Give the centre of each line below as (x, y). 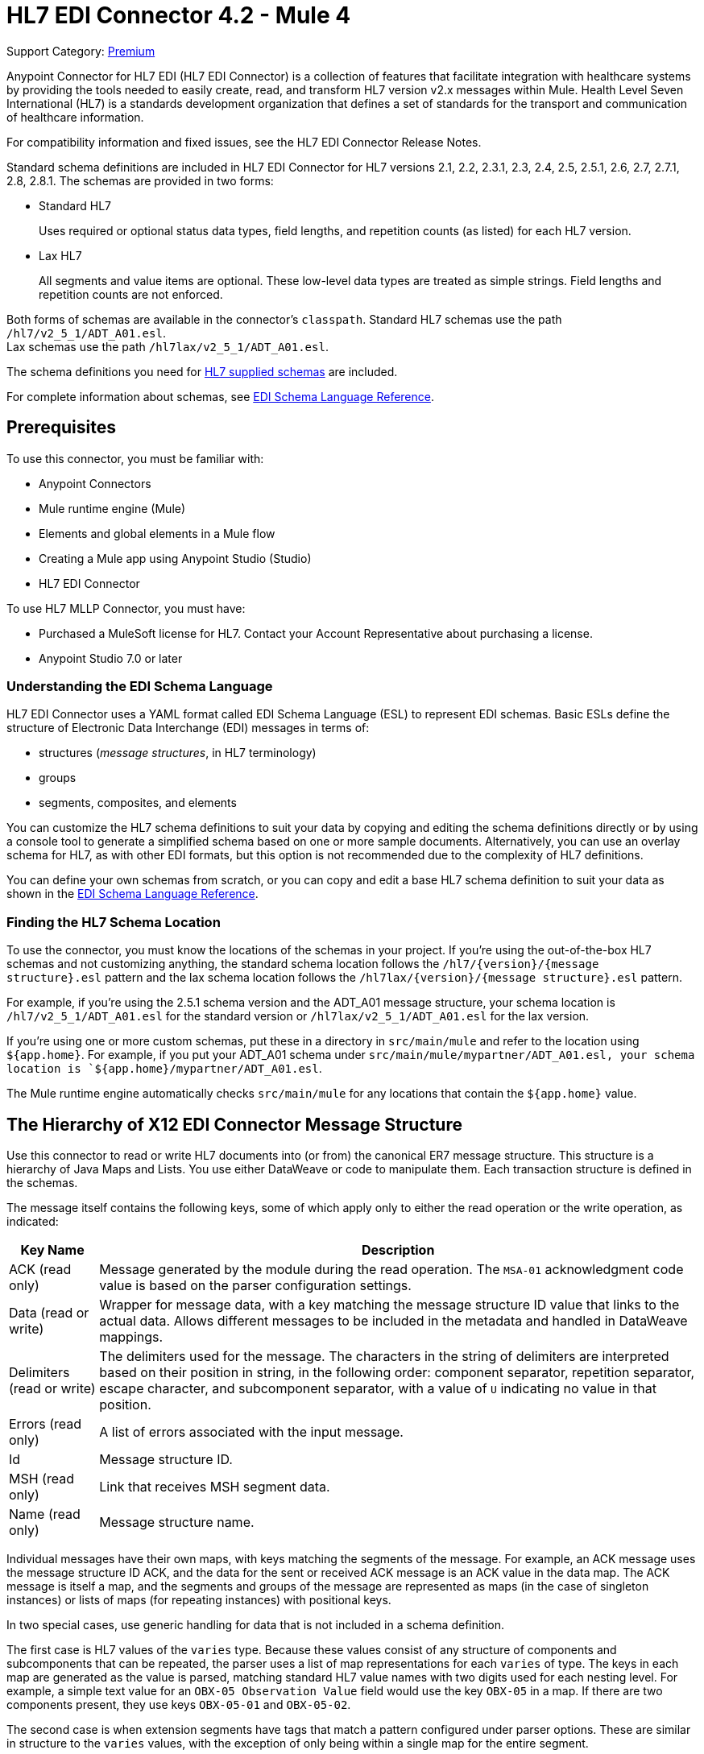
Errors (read (46, 1423)
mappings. (131, 1336)
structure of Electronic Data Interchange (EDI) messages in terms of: (188, 728)
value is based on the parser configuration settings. (255, 1285)
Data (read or (49, 1312)
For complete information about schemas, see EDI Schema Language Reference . (220, 396)
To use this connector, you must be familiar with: (135, 458)
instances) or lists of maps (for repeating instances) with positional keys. (199, 1599)
